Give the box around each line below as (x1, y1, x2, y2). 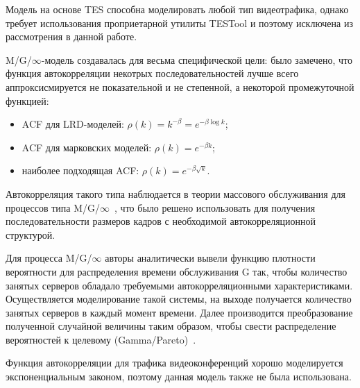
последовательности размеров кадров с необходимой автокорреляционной (6, 214, 316, 228)
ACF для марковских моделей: (22, 140, 152, 154)
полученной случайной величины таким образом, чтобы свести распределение (6, 319, 336, 333)
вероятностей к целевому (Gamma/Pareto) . (6, 332, 196, 346)
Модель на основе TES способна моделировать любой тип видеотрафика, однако (6, 2, 349, 16)
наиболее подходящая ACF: (22, 163, 139, 178)
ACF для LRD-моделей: (22, 117, 124, 131)
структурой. (6, 227, 55, 242)
